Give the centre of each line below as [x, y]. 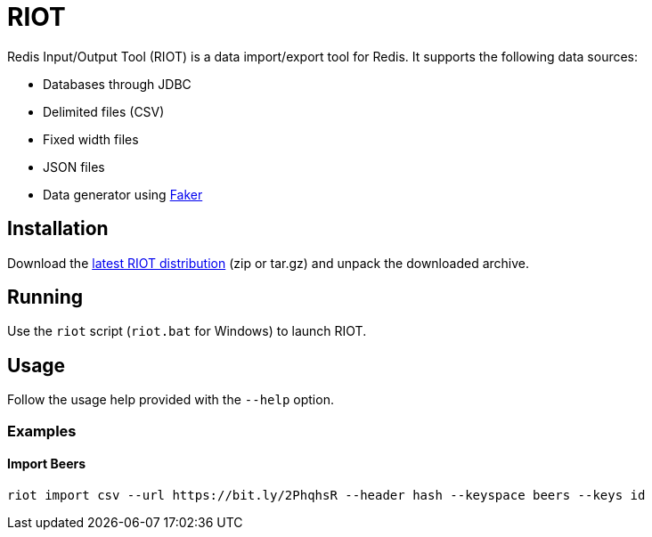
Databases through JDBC [117, 84]
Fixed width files [91, 139]
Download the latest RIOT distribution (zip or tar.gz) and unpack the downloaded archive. [268, 263]
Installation [58, 229]
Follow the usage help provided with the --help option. [171, 400]
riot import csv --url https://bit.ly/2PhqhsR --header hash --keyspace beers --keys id [326, 495]
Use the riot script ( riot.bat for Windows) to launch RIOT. [187, 331]
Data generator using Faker [123, 194]
